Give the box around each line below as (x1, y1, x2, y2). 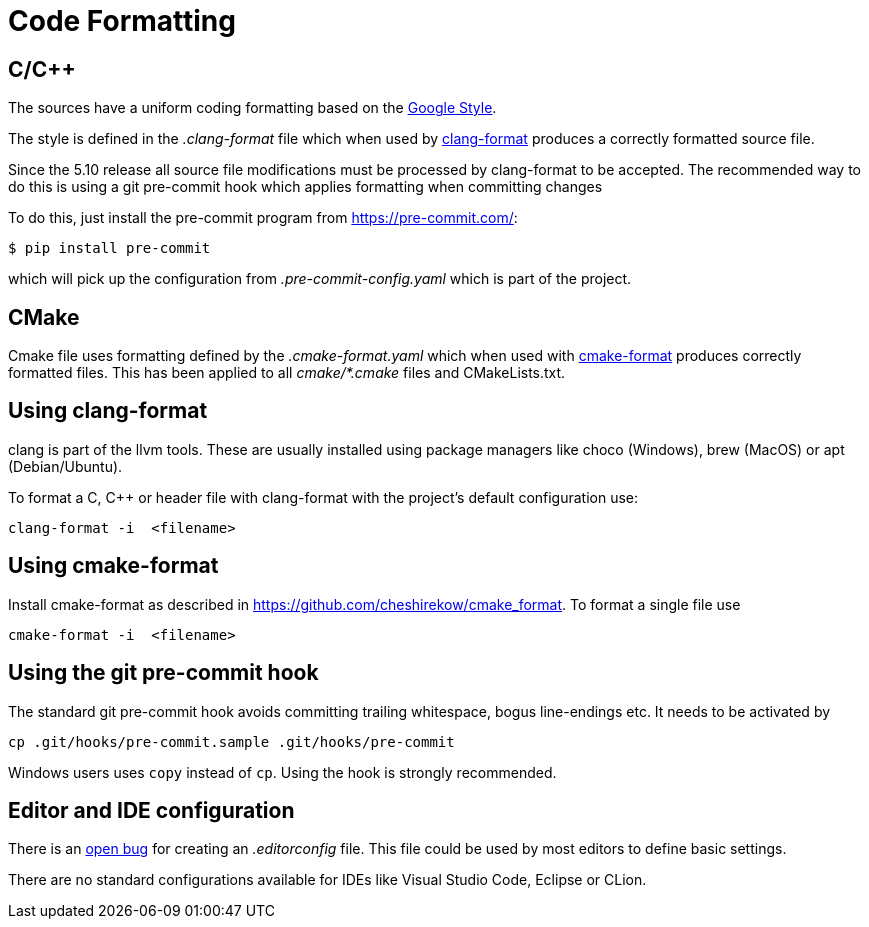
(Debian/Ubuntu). (8, 457, 123, 475)
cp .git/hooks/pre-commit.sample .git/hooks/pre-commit (8, 733, 455, 750)
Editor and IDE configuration (8, 797, 295, 823)
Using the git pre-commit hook (8, 660, 319, 686)
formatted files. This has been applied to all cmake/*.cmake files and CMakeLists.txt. (8, 364, 566, 382)
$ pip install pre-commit (8, 240, 211, 257)
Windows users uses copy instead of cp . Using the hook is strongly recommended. (8, 763, 557, 781)
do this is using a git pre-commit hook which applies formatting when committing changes (8, 178, 603, 196)
